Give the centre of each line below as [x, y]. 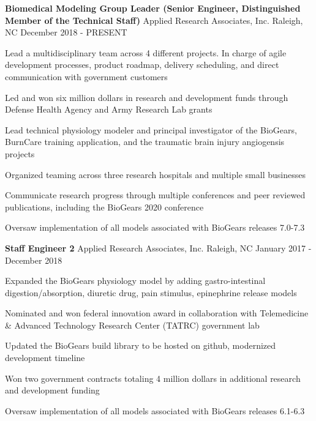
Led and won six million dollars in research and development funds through [147, 97]
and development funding [52, 390]
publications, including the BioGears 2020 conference [104, 207]
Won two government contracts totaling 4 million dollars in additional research [153, 378]
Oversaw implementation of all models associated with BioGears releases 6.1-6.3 [155, 410]
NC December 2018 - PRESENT [66, 32]
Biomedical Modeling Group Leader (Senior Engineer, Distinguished [153, 8]
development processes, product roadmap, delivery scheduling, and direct [142, 65]
